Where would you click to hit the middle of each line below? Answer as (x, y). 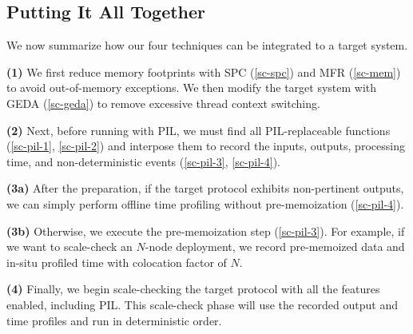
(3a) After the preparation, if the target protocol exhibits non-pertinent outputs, (205, 188)
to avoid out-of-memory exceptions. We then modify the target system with (192, 87)
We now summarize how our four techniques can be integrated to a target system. (207, 45)
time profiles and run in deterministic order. (114, 320)
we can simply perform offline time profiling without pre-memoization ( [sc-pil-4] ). (205, 203)
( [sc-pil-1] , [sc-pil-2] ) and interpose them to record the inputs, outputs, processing (206, 146)
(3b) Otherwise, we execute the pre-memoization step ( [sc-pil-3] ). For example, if (206, 231)
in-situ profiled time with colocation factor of (117, 262)
